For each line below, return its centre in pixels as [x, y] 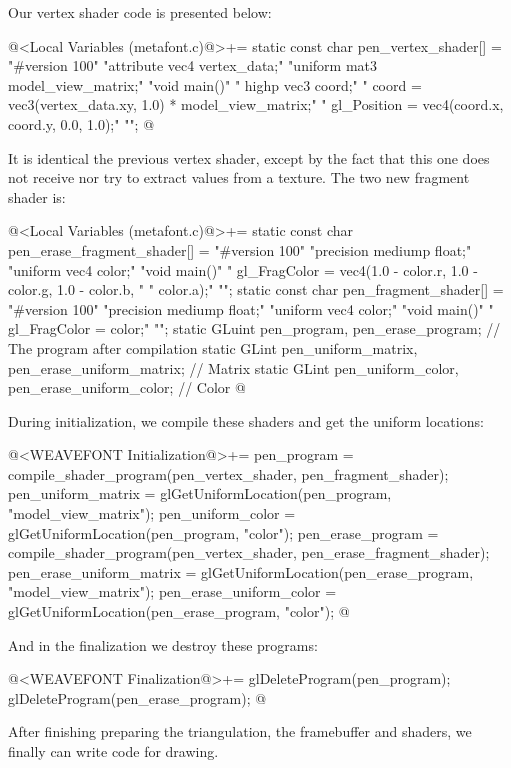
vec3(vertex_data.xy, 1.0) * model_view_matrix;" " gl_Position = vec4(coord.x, [256, 104]
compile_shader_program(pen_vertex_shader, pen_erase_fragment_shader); [249, 552]
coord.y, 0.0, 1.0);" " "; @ [81, 123]
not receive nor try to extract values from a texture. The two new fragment [239, 177]
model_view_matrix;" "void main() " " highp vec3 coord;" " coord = [215, 84]
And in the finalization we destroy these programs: [163, 644]
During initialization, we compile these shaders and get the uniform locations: [246, 420]
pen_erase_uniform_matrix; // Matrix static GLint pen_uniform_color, [233, 367]
